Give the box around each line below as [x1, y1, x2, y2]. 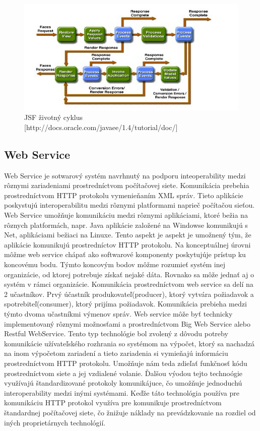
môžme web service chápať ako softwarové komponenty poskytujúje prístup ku [4, 249, 246, 260]
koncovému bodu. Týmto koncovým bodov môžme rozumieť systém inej [4, 259, 225, 270]
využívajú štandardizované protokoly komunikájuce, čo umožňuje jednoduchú [4, 378, 242, 388]
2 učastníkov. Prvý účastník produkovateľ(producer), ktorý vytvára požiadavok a [4, 288, 254, 299]
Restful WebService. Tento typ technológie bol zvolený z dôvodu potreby [4, 328, 228, 339]
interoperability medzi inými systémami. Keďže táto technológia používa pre [4, 387, 239, 398]
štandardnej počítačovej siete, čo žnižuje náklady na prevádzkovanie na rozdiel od [4, 407, 256, 417]
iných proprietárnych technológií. [4, 417, 106, 427]
